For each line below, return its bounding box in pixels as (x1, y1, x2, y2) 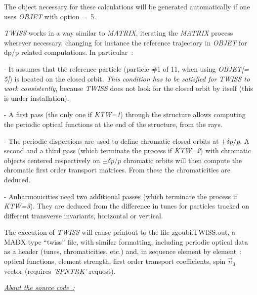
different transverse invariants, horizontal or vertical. (4, 210, 163, 220)
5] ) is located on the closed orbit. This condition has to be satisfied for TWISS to (4, 73, 250, 84)
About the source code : (4, 282, 75, 293)
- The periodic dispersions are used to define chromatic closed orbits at (4, 135, 219, 146)
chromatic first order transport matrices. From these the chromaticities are (4, 165, 230, 175)
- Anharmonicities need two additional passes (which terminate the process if (4, 191, 237, 201)
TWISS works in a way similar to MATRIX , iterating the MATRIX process (4, 28, 233, 38)
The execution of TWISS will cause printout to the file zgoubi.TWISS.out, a (4, 227, 236, 237)
